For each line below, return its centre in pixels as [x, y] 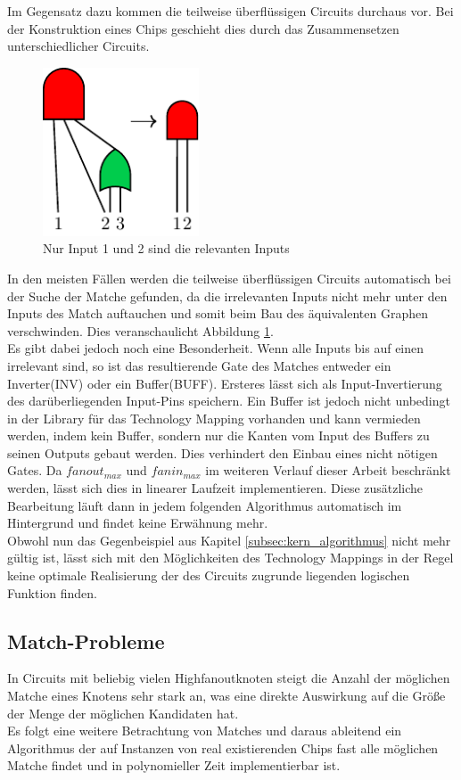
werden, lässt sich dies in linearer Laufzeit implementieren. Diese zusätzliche [215, 488]
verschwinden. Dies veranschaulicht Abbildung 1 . [140, 330]
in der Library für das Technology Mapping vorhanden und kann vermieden [214, 418]
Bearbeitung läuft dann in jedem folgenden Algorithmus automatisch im [205, 505]
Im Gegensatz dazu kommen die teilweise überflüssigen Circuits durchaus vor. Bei [230, 11]
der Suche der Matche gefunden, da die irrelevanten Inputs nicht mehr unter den [227, 296]
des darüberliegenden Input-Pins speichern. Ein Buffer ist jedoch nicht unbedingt [229, 401]
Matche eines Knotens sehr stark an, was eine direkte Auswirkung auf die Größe [226, 696]
